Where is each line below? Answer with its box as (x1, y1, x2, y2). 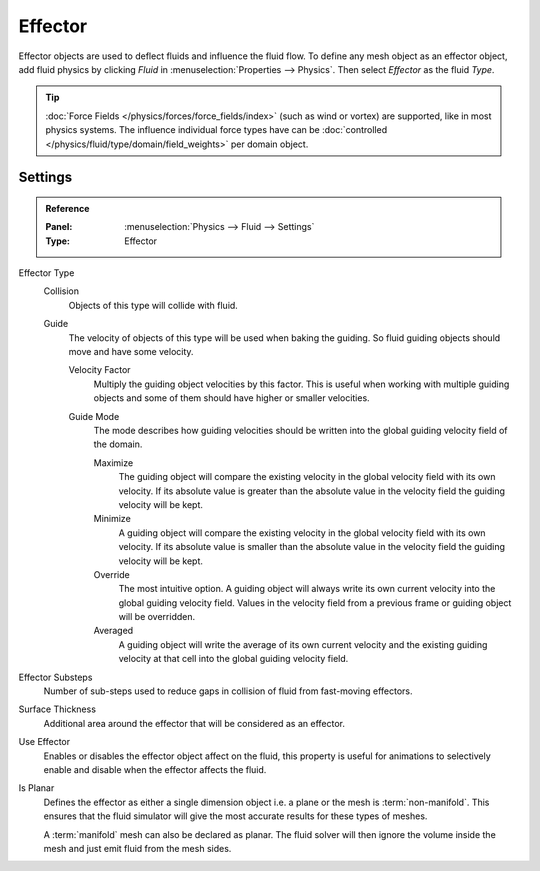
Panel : (45, 221, 73, 233)
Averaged (93, 625, 134, 637)
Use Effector (18, 736, 70, 748)
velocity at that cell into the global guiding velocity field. (118, 653, 349, 665)
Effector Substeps (18, 671, 93, 683)
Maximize (93, 456, 134, 469)
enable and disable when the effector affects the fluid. (43, 763, 267, 775)
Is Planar (18, 782, 55, 794)
